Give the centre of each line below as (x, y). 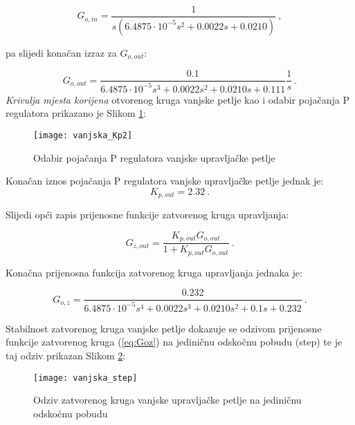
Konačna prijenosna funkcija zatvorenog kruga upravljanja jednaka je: (154, 272)
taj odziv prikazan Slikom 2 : (66, 355)
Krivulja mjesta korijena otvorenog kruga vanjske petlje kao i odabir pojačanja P (178, 99)
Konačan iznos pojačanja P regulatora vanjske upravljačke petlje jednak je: (165, 181)
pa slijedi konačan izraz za (61, 52)
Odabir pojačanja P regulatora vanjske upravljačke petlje (154, 157)
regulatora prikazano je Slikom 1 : (76, 113)
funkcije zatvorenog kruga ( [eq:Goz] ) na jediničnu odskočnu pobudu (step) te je (174, 342)
